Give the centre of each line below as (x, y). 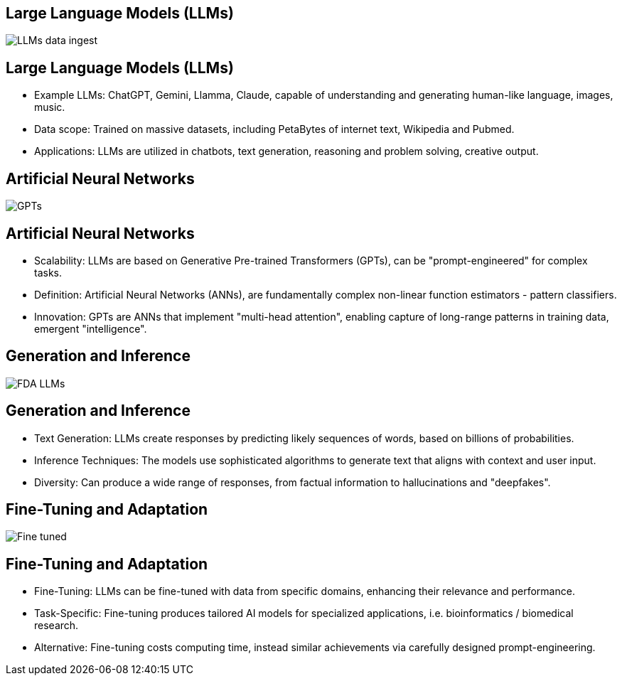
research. (57, 626)
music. (50, 107)
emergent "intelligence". (91, 328)
